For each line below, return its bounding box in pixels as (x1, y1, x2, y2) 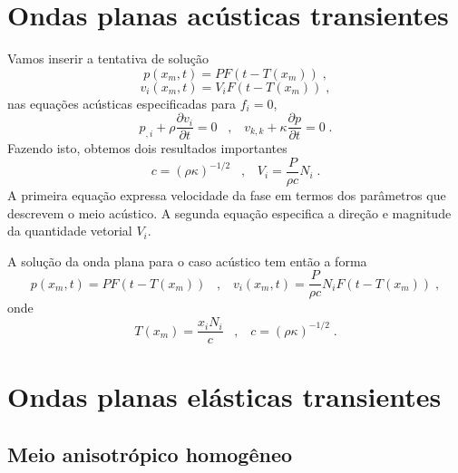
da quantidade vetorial (7, 221, 132, 240)
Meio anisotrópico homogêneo (7, 439, 293, 468)
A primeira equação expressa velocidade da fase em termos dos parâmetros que (7, 186, 446, 205)
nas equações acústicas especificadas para (7, 93, 237, 112)
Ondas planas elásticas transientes (7, 378, 442, 415)
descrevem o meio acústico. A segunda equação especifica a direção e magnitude (7, 203, 452, 222)
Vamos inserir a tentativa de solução (7, 49, 209, 68)
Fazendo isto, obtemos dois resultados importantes (7, 139, 287, 158)
